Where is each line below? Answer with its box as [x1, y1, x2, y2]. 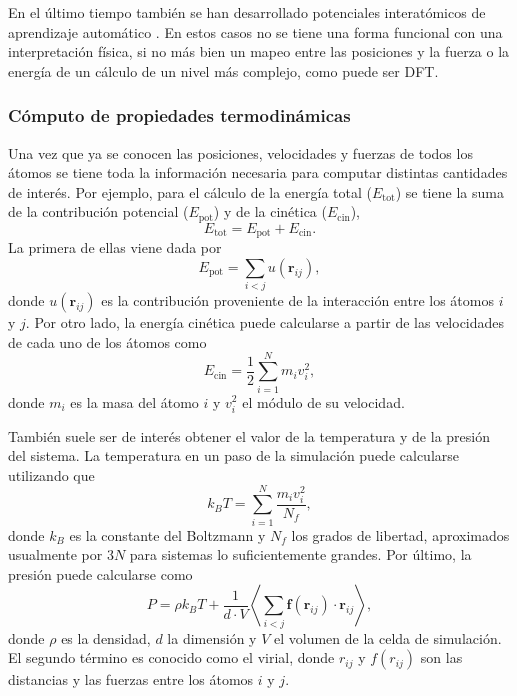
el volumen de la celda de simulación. [274, 627, 502, 648]
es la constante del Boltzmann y [69, 524, 266, 545]
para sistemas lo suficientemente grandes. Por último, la [129, 544, 472, 565]
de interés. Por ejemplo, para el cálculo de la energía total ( [8, 181, 373, 202]
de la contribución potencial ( [8, 201, 189, 222]
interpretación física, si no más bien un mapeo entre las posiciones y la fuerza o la [8, 41, 510, 62]
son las [420, 647, 463, 668]
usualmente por [8, 544, 103, 565]
